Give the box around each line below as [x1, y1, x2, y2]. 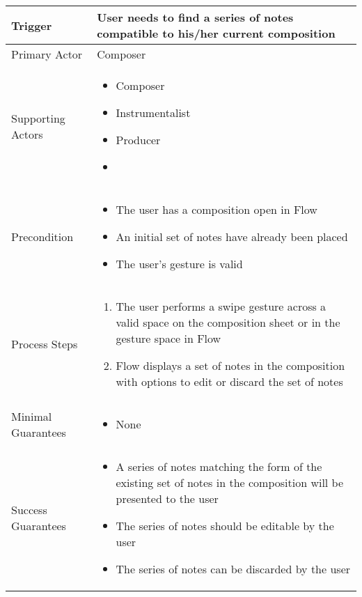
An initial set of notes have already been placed [116, 228, 348, 245]
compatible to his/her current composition [97, 25, 336, 41]
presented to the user [116, 490, 219, 506]
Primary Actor [11, 46, 83, 62]
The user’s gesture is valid [116, 256, 243, 272]
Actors [11, 126, 43, 142]
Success [11, 502, 47, 518]
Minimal [11, 408, 52, 424]
